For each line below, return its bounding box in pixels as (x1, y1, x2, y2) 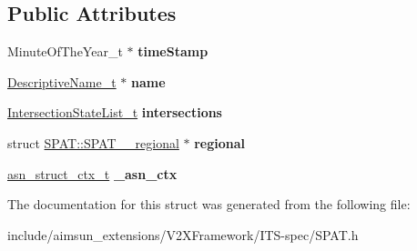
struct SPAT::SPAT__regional (7, 133, 179, 152)
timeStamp (137, 42, 208, 61)
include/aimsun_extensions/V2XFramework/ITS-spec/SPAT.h (7, 225, 359, 244)
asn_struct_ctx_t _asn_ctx (7, 164, 178, 183)
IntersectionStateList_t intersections (7, 103, 222, 122)
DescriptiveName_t (7, 72, 117, 91)
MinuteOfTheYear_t (7, 42, 123, 61)
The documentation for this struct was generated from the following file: (7, 195, 411, 214)
